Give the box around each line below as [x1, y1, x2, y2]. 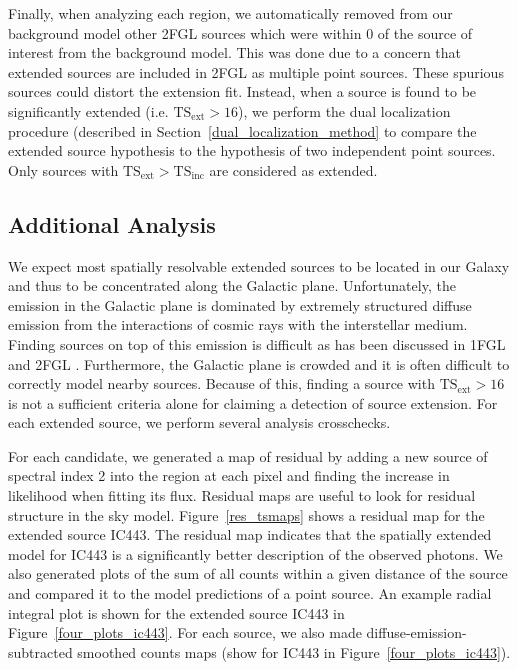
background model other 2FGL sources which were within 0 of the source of [8, 22, 473, 43]
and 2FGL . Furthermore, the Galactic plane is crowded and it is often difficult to [8, 353, 510, 374]
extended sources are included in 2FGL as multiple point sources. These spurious [8, 61, 504, 82]
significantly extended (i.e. [8, 100, 169, 121]
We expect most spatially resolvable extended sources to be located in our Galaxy [8, 255, 510, 276]
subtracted [8, 641, 73, 662]
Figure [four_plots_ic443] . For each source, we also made [8, 622, 362, 643]
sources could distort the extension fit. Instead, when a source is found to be [8, 81, 477, 102]
